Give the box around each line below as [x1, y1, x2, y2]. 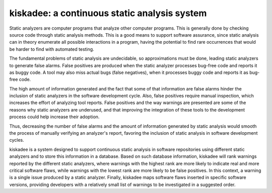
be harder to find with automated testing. [9, 46, 94, 52]
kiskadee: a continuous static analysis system [9, 8, 207, 19]
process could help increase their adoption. [9, 114, 100, 120]
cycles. [9, 137, 25, 143]
